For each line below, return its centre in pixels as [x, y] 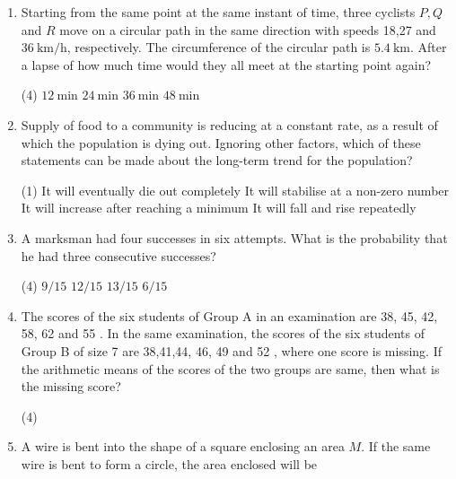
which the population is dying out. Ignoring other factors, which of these [221, 142]
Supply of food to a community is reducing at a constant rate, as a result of [229, 124]
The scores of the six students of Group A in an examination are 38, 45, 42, [229, 315]
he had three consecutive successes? [118, 255]
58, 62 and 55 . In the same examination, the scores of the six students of [223, 333]
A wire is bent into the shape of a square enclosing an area [183, 446]
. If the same [396, 446]
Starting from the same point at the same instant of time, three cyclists [218, 12]
